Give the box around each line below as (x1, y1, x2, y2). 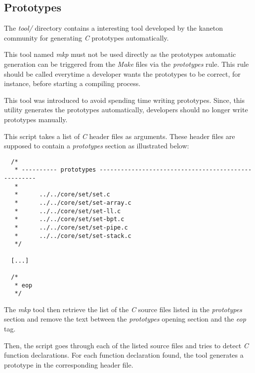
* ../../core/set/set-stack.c (14, 232, 131, 239)
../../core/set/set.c (39, 191, 110, 198)
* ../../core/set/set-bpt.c (14, 216, 125, 223)
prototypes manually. (4, 114, 68, 124)
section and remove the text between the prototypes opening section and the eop (4, 314, 246, 324)
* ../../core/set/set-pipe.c (14, 224, 128, 231)
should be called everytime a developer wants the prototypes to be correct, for (4, 68, 241, 79)
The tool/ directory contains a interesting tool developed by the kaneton (4, 23, 223, 33)
